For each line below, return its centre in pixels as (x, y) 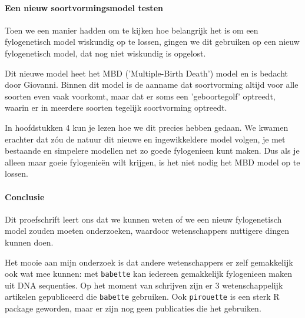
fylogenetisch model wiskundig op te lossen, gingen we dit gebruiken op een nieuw (152, 42)
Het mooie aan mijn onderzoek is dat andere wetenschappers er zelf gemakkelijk (149, 262)
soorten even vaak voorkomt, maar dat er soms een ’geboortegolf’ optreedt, (140, 96)
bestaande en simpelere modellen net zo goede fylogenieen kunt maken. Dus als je (152, 150)
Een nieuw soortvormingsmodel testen (84, 7)
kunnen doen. (29, 242)
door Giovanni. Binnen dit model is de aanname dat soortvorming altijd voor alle (152, 85)
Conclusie (25, 196)
